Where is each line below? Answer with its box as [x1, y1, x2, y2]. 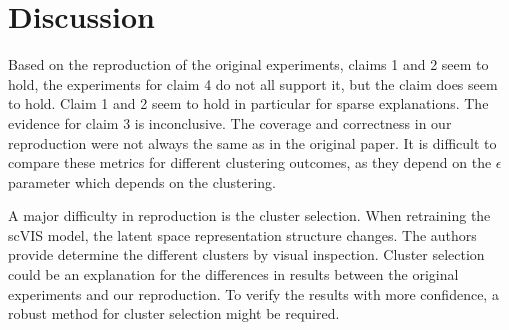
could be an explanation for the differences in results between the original [8, 264, 459, 285]
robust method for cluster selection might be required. [8, 303, 340, 324]
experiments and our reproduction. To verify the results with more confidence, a [8, 283, 499, 304]
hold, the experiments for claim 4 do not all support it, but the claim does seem [8, 73, 498, 94]
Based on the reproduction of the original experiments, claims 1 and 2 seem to [8, 54, 489, 75]
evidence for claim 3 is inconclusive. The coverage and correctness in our [8, 112, 452, 133]
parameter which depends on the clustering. [8, 171, 276, 192]
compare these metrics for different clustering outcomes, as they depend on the [8, 152, 492, 173]
